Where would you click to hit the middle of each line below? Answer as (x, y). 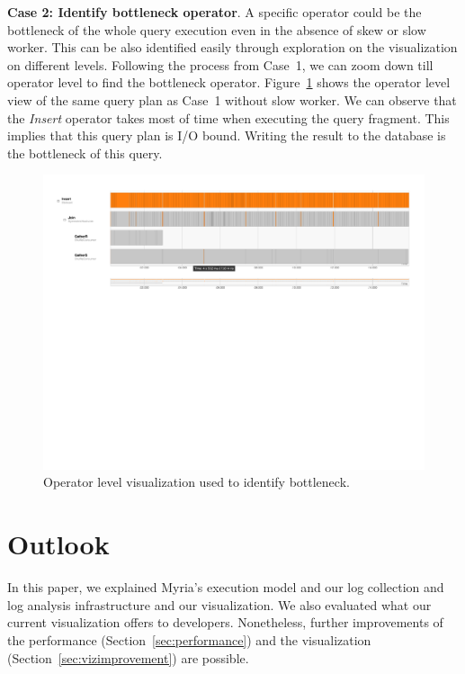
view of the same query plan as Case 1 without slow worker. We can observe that (232, 99)
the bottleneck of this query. (85, 153)
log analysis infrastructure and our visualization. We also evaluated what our (219, 604)
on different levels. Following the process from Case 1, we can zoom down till (220, 64)
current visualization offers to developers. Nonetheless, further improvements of (225, 622)
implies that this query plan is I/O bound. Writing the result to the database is (227, 135)
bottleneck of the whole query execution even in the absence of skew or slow (217, 29)
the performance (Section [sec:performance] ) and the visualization (189, 639)
